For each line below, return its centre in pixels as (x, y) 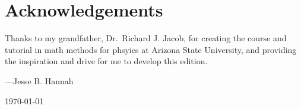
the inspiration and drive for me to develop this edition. (106, 61)
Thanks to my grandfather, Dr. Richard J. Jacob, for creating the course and (146, 38)
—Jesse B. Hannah (39, 80)
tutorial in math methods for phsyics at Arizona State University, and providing (151, 49)
